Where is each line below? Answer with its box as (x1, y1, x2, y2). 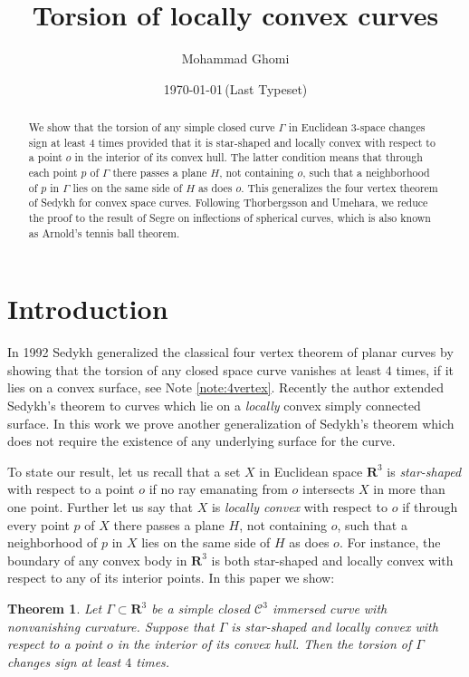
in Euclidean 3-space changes (288, 120, 426, 135)
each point (28, 165, 78, 180)
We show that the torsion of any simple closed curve (28, 120, 275, 135)
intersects (302, 479, 355, 498)
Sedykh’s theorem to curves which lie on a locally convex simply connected (7, 396, 421, 415)
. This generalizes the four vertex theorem (241, 179, 438, 195)
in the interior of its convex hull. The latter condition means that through (74, 150, 423, 165)
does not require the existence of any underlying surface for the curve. (7, 431, 396, 450)
